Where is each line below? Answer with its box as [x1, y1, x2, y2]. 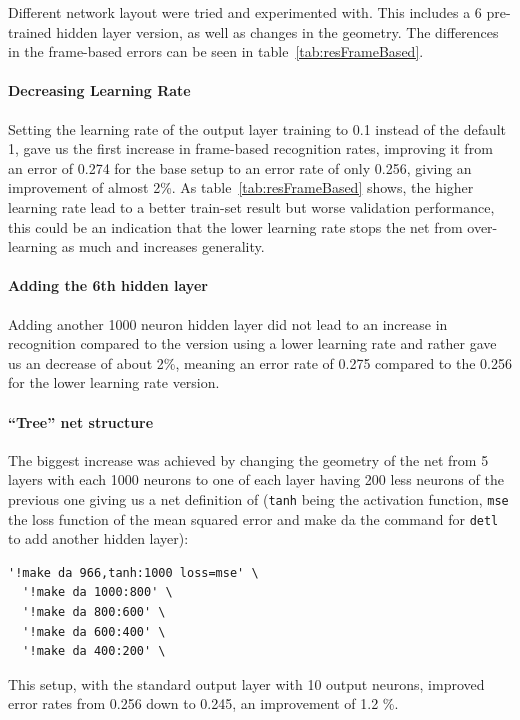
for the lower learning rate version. [8, 372, 220, 393]
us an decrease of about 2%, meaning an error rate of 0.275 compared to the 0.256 [8, 352, 512, 373]
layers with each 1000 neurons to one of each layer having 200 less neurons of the [8, 469, 504, 490]
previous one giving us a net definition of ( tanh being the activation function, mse [8, 488, 509, 509]
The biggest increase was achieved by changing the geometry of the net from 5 [8, 449, 489, 470]
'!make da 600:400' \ [22, 624, 166, 639]
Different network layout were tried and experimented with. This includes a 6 [8, 2, 482, 22]
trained [8, 21, 52, 42]
